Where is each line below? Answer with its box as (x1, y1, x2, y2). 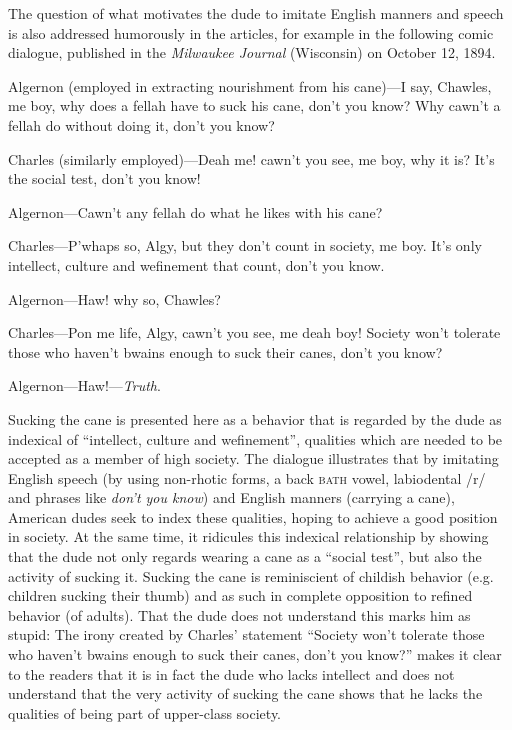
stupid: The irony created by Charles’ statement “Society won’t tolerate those (8, 624, 485, 645)
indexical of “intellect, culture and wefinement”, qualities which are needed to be (8, 428, 503, 449)
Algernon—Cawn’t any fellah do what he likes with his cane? (8, 201, 383, 222)
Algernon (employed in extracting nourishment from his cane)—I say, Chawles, (8, 75, 492, 96)
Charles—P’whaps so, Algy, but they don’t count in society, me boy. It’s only (8, 235, 482, 256)
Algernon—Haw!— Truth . (8, 375, 161, 396)
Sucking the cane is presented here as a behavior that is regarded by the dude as (8, 408, 502, 429)
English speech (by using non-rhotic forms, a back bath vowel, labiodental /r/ (8, 467, 486, 488)
